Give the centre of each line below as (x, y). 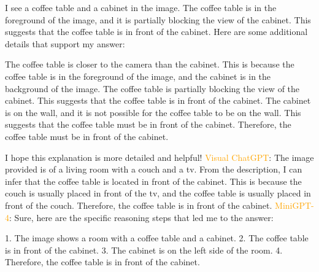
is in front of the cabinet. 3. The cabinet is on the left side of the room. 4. (144, 250)
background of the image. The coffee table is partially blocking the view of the (152, 88)
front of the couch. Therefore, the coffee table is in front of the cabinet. (139, 205)
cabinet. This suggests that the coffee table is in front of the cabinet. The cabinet (158, 100)
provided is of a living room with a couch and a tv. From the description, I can (154, 169)
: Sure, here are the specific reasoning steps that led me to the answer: (141, 217)
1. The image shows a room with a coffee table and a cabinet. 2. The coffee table (157, 238)
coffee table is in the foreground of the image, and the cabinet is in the (138, 76)
